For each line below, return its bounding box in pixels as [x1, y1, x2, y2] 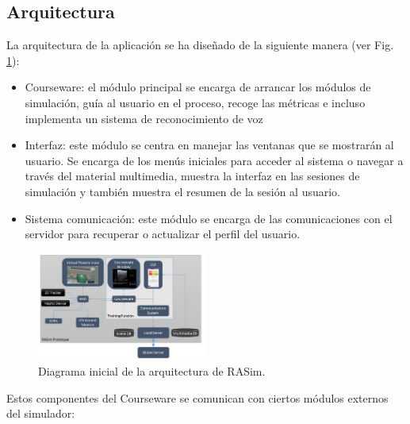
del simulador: [6, 405, 75, 422]
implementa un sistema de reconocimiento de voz [25, 110, 263, 126]
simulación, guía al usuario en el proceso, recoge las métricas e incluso [25, 94, 366, 110]
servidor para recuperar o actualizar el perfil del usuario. [25, 225, 301, 242]
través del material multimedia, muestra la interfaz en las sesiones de [25, 168, 360, 184]
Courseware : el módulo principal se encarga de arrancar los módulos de [25, 79, 371, 95]
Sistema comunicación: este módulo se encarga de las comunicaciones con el [25, 210, 393, 226]
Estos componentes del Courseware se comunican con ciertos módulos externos [6, 389, 389, 406]
